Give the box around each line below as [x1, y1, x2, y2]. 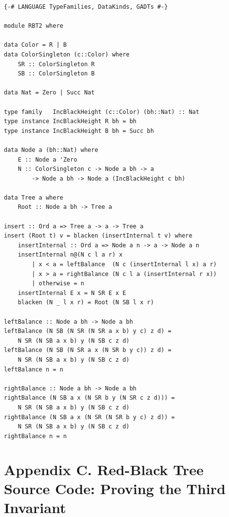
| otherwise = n [32, 280, 84, 287]
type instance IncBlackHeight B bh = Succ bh [4, 127, 154, 134]
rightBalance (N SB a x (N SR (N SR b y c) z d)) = [4, 413, 175, 421]
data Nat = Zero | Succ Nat [4, 89, 95, 96]
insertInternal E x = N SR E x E [18, 289, 126, 296]
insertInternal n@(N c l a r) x [18, 251, 123, 258]
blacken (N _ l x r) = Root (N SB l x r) [18, 299, 154, 306]
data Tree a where [4, 194, 63, 201]
